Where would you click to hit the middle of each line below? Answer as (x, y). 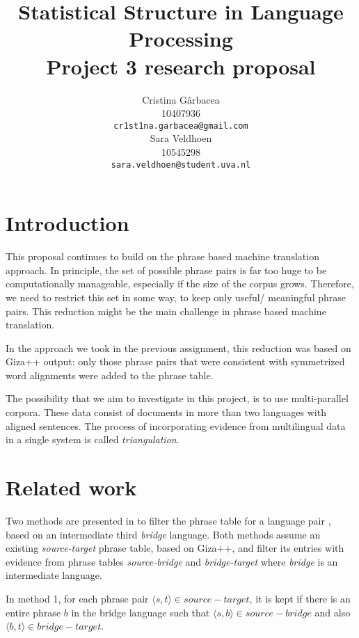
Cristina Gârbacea (181, 99)
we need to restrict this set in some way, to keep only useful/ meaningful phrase (176, 297)
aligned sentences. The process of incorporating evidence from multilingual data (176, 425)
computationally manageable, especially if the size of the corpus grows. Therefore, (180, 284)
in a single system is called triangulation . (93, 439)
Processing (181, 39)
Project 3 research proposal (181, 66)
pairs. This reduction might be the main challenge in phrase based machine (166, 311)
